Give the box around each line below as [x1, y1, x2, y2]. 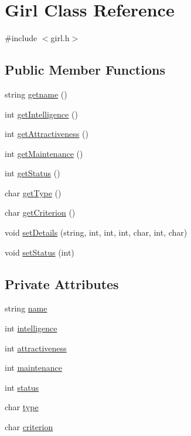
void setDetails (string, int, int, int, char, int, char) [5, 226, 187, 239]
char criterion [5, 421, 53, 433]
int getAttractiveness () [5, 128, 88, 140]
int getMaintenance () [5, 147, 83, 159]
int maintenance [5, 361, 63, 374]
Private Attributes [5, 274, 119, 293]
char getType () [5, 186, 62, 199]
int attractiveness [5, 341, 67, 354]
